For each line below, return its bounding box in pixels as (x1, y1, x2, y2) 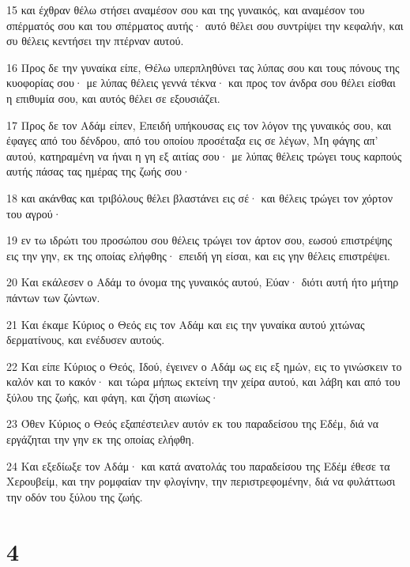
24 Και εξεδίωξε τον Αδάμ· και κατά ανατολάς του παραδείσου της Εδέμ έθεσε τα (6, 457, 390, 474)
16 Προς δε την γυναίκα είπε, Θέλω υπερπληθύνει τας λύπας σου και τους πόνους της (6, 59, 400, 75)
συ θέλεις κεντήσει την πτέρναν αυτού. (6, 32, 184, 49)
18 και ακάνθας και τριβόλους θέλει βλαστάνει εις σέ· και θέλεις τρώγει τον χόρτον (6, 189, 393, 206)
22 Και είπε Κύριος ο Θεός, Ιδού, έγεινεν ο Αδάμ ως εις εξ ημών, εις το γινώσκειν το (6, 357, 402, 374)
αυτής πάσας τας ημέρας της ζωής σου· (6, 163, 190, 180)
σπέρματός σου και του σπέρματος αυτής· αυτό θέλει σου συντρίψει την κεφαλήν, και (6, 17, 404, 33)
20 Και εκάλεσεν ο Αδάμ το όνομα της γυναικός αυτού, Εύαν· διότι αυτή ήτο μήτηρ (6, 274, 399, 290)
